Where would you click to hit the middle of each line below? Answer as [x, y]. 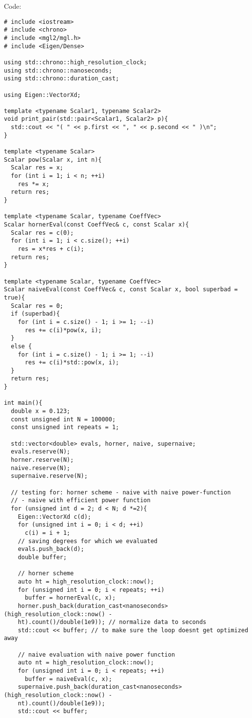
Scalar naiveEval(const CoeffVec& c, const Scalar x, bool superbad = [121, 290]
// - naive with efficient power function [81, 501]
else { [21, 346]
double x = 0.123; [41, 411]
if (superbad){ [35, 314]
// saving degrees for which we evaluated [87, 541]
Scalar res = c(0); [42, 233]
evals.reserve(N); [41, 452]
